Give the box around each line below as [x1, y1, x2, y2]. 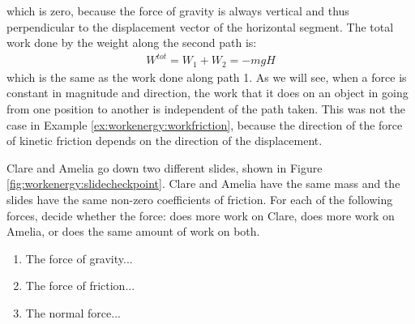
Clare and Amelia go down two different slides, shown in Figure [6, 159, 323, 176]
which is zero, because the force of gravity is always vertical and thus [6, 2, 349, 19]
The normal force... [25, 304, 121, 321]
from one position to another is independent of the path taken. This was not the [6, 100, 405, 117]
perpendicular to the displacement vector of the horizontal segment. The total [6, 18, 394, 35]
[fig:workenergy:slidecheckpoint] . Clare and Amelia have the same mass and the [6, 175, 400, 192]
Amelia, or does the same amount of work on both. [6, 223, 260, 240]
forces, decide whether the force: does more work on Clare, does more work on [6, 207, 395, 224]
